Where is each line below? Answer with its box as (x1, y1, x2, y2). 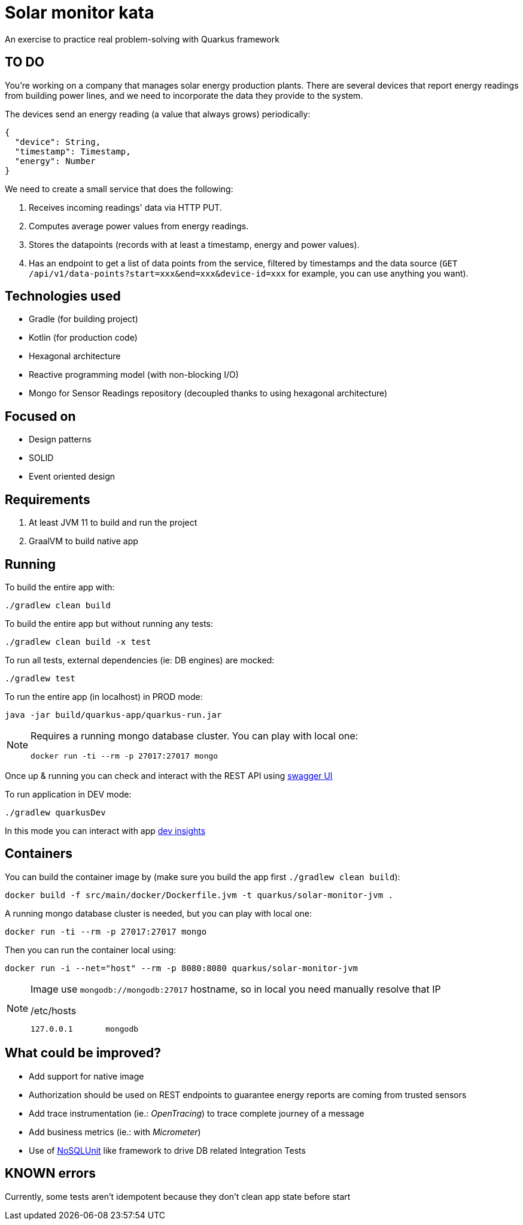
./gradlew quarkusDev (5, 807, 106, 817)
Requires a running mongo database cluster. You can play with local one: (31, 729, 358, 742)
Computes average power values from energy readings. (29, 220, 249, 231)
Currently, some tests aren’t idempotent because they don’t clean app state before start (5, 1191, 351, 1202)
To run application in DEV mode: (5, 789, 132, 799)
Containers (5, 846, 73, 862)
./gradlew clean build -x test (5, 636, 151, 647)
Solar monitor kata (5, 2, 154, 23)
